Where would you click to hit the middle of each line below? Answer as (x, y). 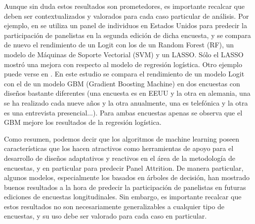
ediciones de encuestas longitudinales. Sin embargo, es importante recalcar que (123, 197)
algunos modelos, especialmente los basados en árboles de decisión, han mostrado (127, 177)
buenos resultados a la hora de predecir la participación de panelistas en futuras (125, 187)
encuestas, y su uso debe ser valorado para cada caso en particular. (106, 216)
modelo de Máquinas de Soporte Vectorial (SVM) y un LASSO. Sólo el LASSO (124, 54)
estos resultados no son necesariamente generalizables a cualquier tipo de (114, 206)
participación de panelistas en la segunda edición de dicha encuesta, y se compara (127, 35)
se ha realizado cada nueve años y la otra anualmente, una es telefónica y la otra (126, 102)
